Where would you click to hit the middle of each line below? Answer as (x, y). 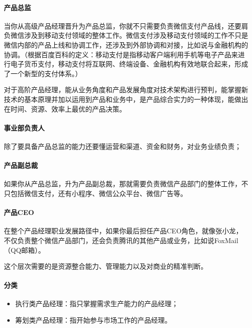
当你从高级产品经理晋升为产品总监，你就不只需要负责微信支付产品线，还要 (123, 25)
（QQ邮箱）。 (24, 250)
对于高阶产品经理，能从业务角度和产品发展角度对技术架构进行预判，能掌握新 (126, 90)
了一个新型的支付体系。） (43, 73)
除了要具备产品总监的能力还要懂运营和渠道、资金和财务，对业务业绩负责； (123, 146)
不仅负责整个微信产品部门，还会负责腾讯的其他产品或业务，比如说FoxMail (121, 240)
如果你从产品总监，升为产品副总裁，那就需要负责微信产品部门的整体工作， (123, 184)
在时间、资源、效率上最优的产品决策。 (65, 108)
